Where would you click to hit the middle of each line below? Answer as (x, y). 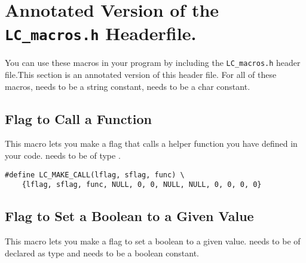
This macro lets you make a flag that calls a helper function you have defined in (151, 143)
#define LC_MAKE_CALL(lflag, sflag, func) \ (95, 175)
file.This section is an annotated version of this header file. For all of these (141, 75)
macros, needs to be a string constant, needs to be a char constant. (128, 86)
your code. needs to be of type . (63, 155)
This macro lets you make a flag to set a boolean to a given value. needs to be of (153, 241)
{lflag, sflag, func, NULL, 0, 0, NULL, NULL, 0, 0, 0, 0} (142, 185)
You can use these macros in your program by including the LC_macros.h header (153, 63)
